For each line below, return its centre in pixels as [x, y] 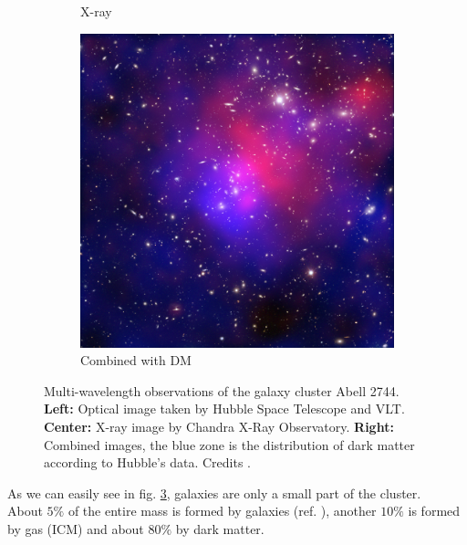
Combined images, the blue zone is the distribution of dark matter [229, 444]
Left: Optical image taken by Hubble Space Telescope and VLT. [224, 409]
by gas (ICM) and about [76, 528]
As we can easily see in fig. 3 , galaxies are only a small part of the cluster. [214, 493]
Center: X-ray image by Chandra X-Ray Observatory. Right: [219, 426]
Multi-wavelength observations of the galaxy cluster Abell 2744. [222, 390]
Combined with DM [136, 360]
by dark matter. [220, 528]
